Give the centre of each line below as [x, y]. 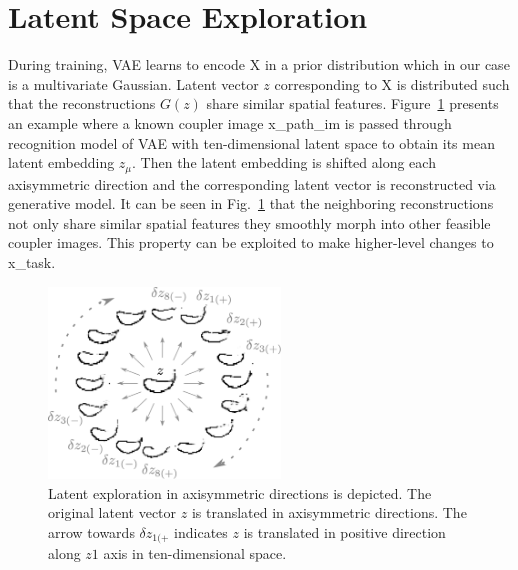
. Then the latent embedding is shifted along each [284, 162]
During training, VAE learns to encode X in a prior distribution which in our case [259, 64]
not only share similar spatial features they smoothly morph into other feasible [249, 222]
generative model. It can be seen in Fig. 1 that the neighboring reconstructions [251, 203]
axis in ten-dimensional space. [195, 553]
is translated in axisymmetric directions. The [329, 512]
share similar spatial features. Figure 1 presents [352, 103]
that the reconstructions [82, 103]
